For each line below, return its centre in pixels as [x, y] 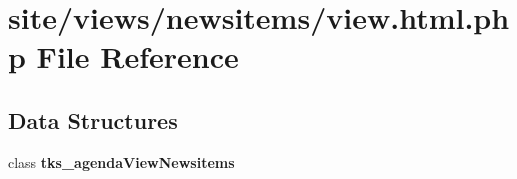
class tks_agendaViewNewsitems [121, 161]
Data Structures [93, 119]
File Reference [137, 56]
